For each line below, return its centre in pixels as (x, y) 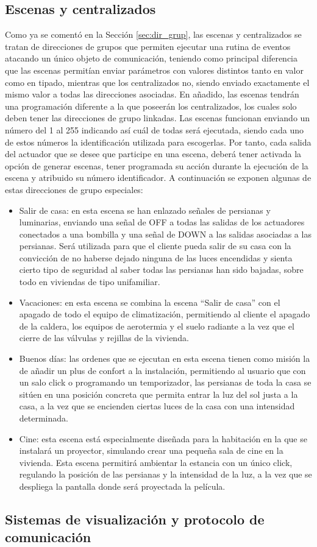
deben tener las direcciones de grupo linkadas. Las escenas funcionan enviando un (158, 118)
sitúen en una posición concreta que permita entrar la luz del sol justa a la (158, 394)
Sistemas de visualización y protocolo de (135, 519)
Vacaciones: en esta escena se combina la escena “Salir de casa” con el (150, 302)
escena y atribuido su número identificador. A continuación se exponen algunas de (158, 178)
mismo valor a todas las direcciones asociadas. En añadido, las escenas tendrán (152, 94)
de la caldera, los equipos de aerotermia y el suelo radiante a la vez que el (157, 326)
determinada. (44, 418)
